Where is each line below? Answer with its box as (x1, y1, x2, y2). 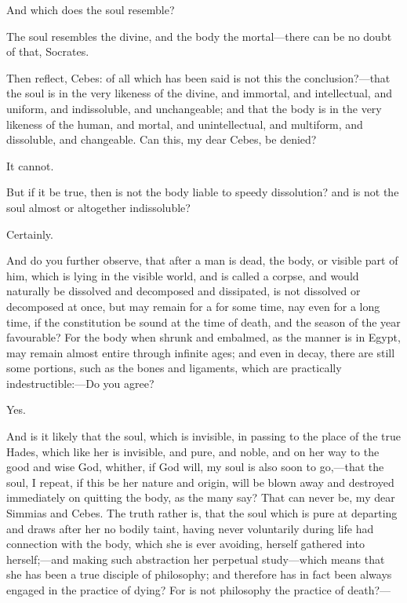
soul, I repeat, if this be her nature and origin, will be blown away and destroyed (6, 473, 394, 490)
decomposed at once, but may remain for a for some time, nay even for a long (6, 298, 380, 314)
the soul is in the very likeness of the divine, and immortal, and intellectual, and (6, 85, 392, 101)
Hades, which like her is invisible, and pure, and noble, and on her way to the (6, 443, 380, 459)
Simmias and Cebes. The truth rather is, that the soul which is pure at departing (6, 505, 398, 521)
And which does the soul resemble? (6, 2, 175, 17)
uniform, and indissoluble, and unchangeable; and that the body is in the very (6, 100, 382, 116)
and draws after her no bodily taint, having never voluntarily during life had (6, 520, 374, 536)
